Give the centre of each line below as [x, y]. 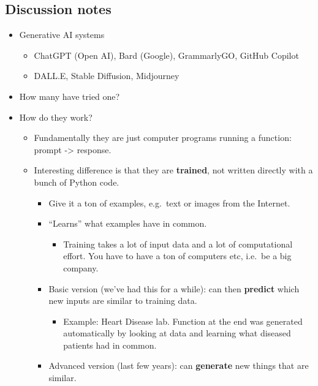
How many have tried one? [70, 96]
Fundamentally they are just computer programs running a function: [163, 138]
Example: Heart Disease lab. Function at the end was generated [183, 321]
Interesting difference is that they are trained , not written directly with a [173, 170]
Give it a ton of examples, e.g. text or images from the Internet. [169, 202]
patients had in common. [110, 345]
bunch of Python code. [77, 182]
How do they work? [56, 117]
